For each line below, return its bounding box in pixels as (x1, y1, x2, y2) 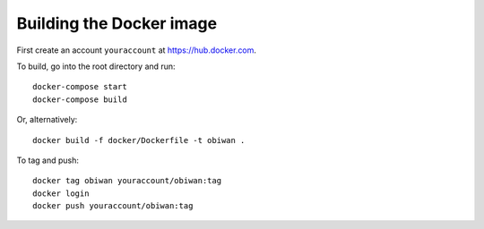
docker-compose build (32, 94, 127, 105)
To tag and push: (16, 155, 80, 165)
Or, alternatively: (16, 114, 78, 125)
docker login (32, 188, 90, 199)
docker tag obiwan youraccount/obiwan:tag (32, 175, 222, 186)
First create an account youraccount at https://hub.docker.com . (16, 45, 257, 55)
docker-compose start (32, 81, 127, 92)
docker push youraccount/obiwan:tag (32, 201, 194, 211)
